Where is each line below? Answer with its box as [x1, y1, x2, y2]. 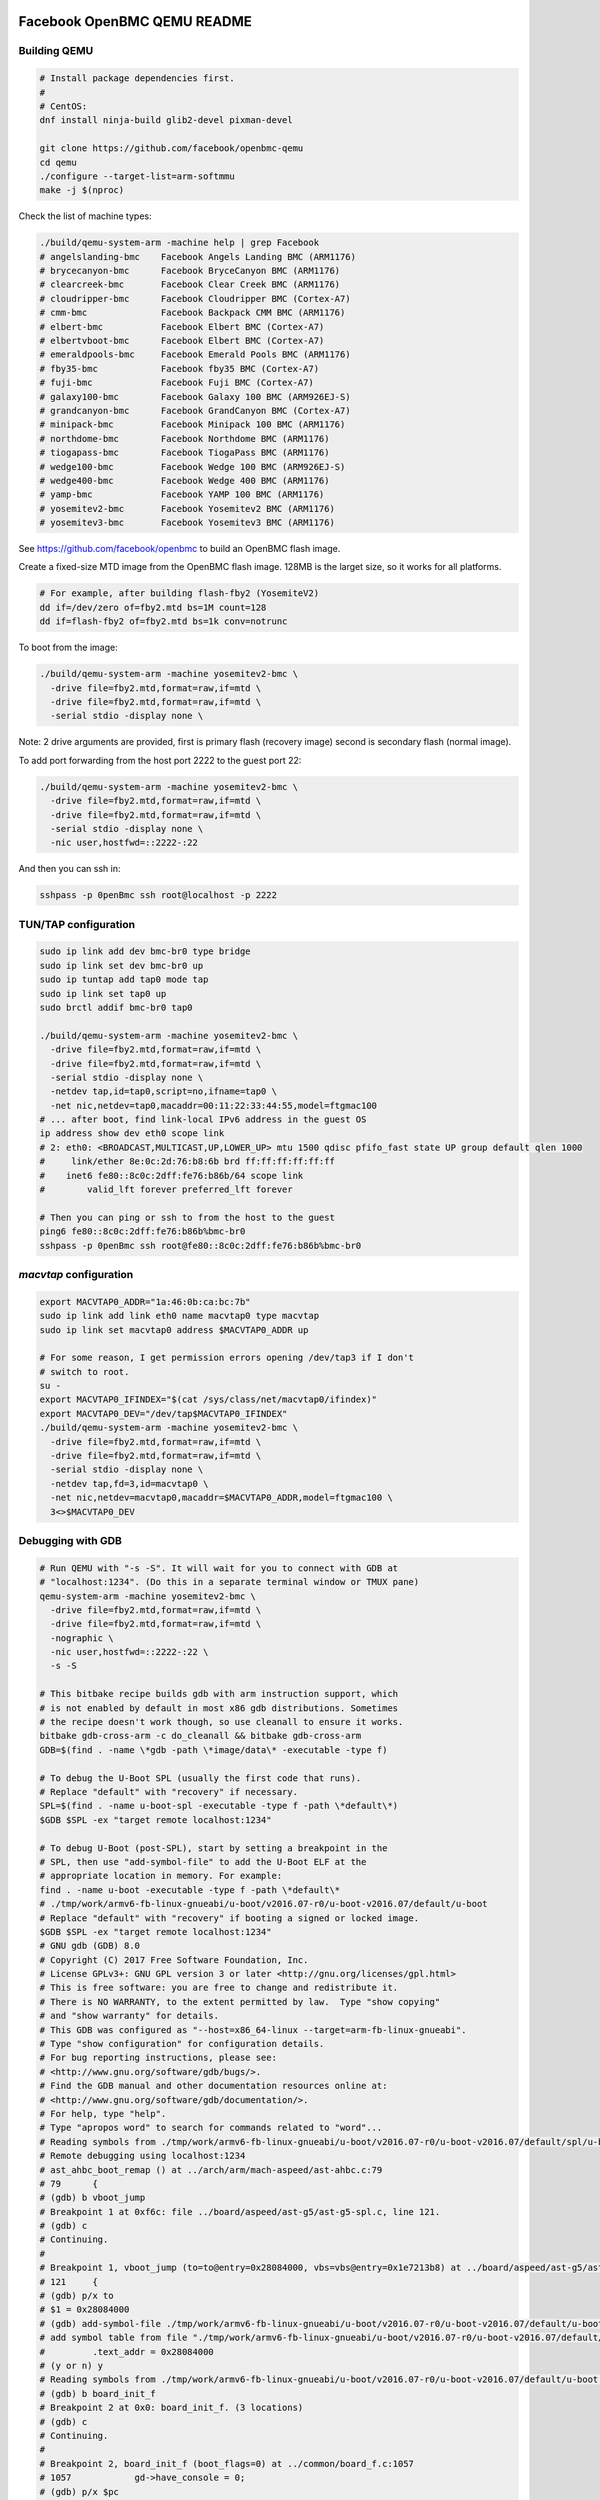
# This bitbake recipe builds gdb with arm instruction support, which [39, 1688, 399, 1700]
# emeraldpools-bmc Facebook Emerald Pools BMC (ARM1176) [39, 349, 351, 360]
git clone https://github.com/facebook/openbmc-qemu [39, 143, 304, 154]
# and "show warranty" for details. [39, 2010, 220, 2022]
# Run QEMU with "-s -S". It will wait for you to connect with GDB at [39, 1562, 399, 1574]
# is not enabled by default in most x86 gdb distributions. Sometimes [39, 1702, 399, 1714]
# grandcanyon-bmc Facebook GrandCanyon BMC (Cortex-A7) [39, 405, 351, 416]
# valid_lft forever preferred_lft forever [39, 1184, 294, 1195]
